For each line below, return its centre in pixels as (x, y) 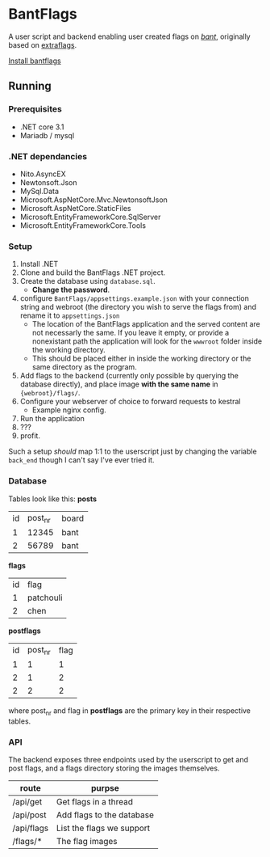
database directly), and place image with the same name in (119, 384)
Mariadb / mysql (47, 135)
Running (30, 86)
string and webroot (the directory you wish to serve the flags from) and (138, 307)
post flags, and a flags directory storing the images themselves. (114, 768)
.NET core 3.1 (42, 127)
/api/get (27, 801)
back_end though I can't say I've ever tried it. (81, 460)
